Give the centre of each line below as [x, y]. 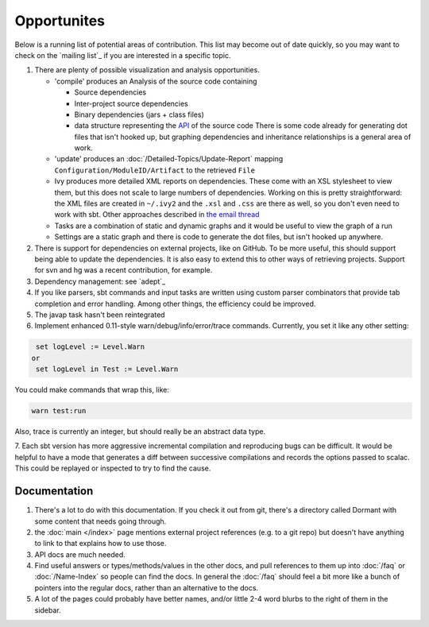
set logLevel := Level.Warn [91, 347]
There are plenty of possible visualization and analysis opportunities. [147, 70]
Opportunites [60, 21]
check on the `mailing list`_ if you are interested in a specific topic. [123, 55]
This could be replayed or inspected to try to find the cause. [113, 468]
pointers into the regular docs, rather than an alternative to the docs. [146, 587]
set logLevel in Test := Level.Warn [107, 369]
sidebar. [48, 610]
